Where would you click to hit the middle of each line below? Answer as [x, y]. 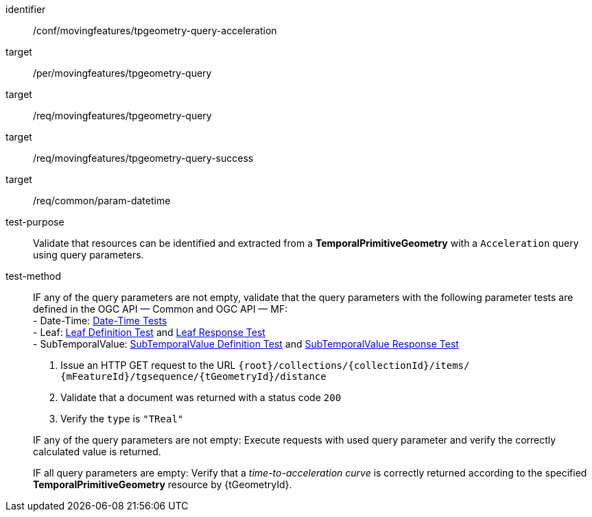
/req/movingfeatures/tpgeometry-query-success [143, 158]
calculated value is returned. [97, 452]
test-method [33, 276]
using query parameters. [88, 255]
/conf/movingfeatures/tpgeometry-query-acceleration [155, 31]
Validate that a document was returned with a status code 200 [201, 397]
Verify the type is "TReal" [122, 419]
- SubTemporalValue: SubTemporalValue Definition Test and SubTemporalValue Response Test [246, 344]
